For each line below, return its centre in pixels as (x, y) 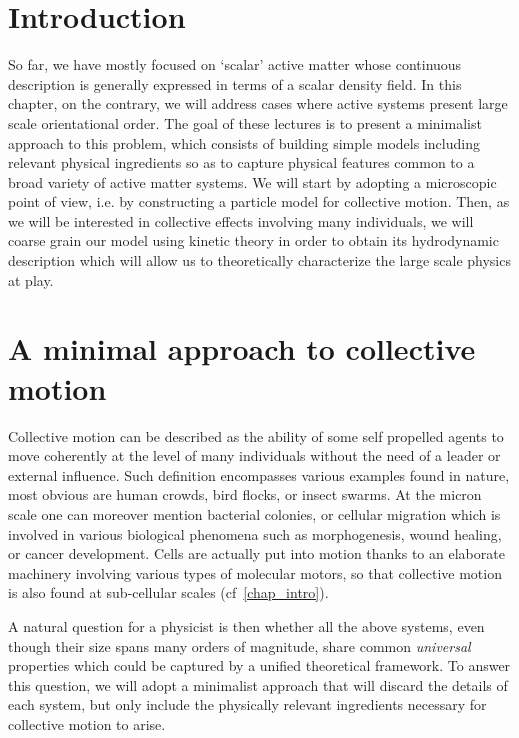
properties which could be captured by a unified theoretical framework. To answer (259, 665)
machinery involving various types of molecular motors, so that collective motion (255, 572)
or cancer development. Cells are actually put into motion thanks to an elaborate (256, 553)
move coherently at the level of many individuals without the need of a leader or (254, 455)
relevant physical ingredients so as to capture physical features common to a (241, 162)
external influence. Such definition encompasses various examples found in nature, (259, 474)
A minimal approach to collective (242, 348)
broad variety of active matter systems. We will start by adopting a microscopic (252, 181)
